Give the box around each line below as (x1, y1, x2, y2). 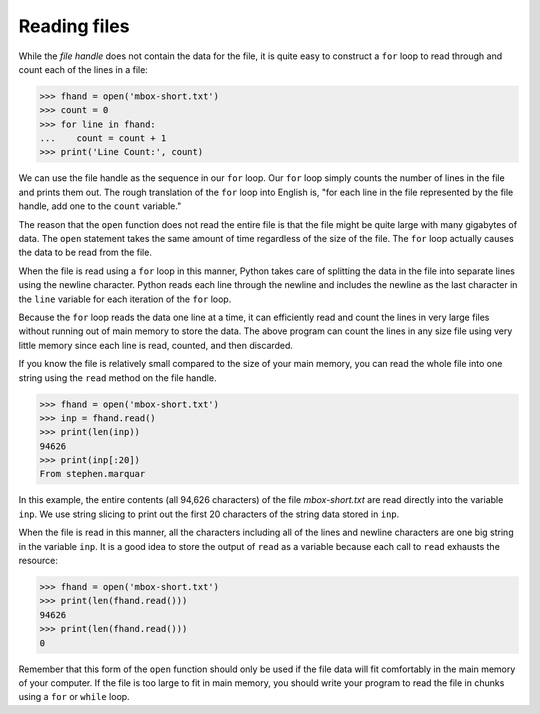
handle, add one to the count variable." (18, 200, 182, 212)
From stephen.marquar (39, 468, 146, 480)
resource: (18, 555, 59, 567)
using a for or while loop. (18, 691, 130, 703)
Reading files (18, 15, 130, 37)
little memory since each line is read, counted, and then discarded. (18, 339, 294, 351)
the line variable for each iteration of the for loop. (18, 293, 232, 305)
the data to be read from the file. (18, 246, 152, 259)
